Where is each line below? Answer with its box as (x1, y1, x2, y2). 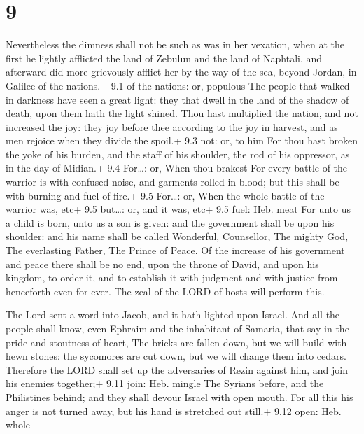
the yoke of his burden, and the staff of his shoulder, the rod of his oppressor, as (6, 146, 350, 161)
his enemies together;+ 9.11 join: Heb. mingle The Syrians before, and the (6, 376, 324, 391)
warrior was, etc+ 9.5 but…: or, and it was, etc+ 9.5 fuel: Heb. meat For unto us (6, 202, 351, 216)
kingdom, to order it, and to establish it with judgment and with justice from (6, 270, 338, 285)
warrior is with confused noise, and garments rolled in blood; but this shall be (6, 174, 339, 189)
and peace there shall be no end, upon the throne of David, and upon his (6, 256, 319, 271)
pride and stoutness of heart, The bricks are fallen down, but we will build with (6, 335, 347, 349)
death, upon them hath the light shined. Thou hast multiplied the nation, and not (6, 106, 358, 120)
